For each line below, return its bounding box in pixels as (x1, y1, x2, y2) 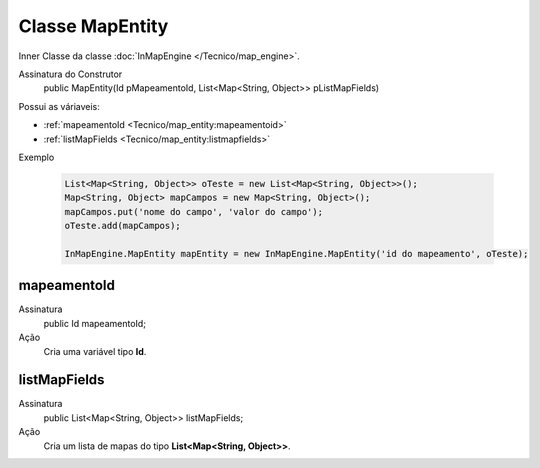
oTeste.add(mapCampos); (64, 220, 182, 232)
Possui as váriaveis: (18, 100, 100, 112)
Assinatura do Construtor (18, 68, 123, 80)
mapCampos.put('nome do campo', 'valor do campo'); (64, 206, 324, 217)
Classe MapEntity (18, 15, 169, 37)
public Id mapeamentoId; (43, 317, 147, 329)
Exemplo (18, 151, 55, 163)
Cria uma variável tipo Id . (43, 345, 147, 357)
